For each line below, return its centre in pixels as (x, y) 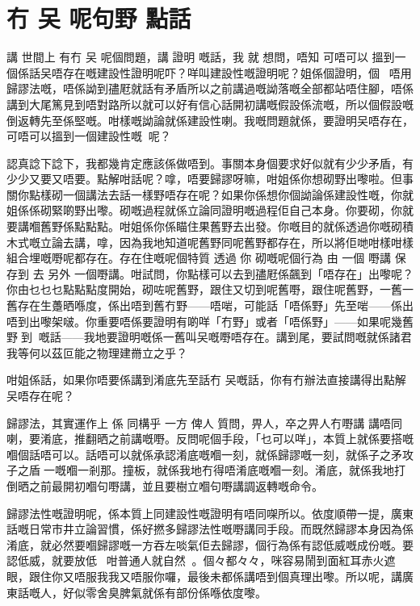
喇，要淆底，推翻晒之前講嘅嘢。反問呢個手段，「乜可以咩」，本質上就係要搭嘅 (210, 439)
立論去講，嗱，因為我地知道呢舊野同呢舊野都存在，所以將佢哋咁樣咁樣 (227, 242)
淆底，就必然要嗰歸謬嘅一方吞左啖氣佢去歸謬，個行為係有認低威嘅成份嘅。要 (210, 544)
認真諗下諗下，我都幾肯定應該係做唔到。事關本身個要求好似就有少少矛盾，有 (210, 163)
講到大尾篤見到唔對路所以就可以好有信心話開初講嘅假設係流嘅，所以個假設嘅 (210, 104)
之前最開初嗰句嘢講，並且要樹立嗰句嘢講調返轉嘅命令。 (176, 485)
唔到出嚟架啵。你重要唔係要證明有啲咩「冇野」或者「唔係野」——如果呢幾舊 (210, 321)
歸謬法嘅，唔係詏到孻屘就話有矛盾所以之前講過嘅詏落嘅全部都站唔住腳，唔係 (210, 88)
